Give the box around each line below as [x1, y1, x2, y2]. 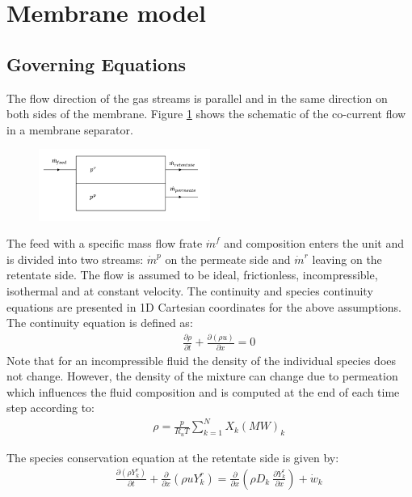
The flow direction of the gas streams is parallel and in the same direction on [6, 89, 388, 106]
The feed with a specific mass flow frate [6, 235, 203, 252]
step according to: [6, 399, 95, 416]
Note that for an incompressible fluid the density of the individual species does [6, 351, 397, 368]
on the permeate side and [165, 250, 291, 267]
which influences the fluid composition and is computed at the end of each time [6, 383, 400, 400]
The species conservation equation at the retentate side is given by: [6, 448, 339, 465]
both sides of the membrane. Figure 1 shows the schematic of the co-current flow [6, 105, 406, 122]
